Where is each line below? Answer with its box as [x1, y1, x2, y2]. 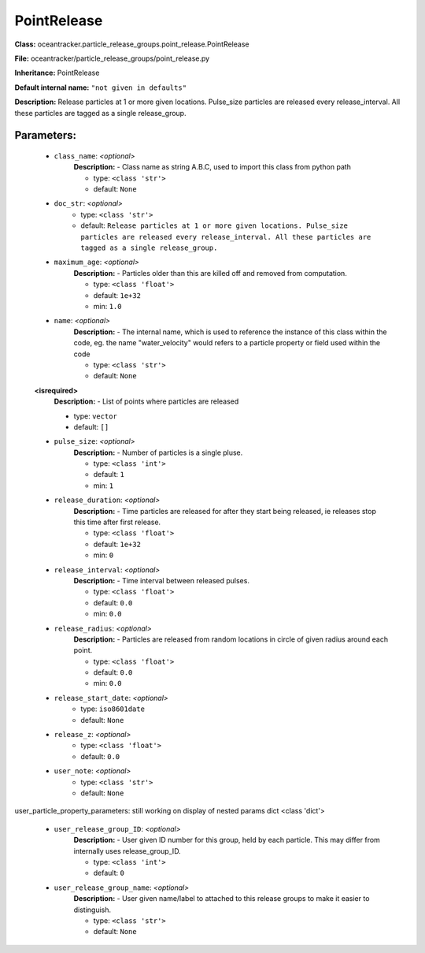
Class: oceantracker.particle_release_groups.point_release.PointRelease [14, 39, 249, 49]
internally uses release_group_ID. [73, 846, 181, 855]
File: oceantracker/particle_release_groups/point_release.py [14, 54, 210, 63]
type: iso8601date [80, 704, 146, 713]
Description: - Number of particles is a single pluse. [73, 448, 243, 457]
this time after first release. [73, 517, 161, 527]
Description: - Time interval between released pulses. [73, 575, 249, 585]
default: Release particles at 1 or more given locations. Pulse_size [80, 221, 348, 230]
